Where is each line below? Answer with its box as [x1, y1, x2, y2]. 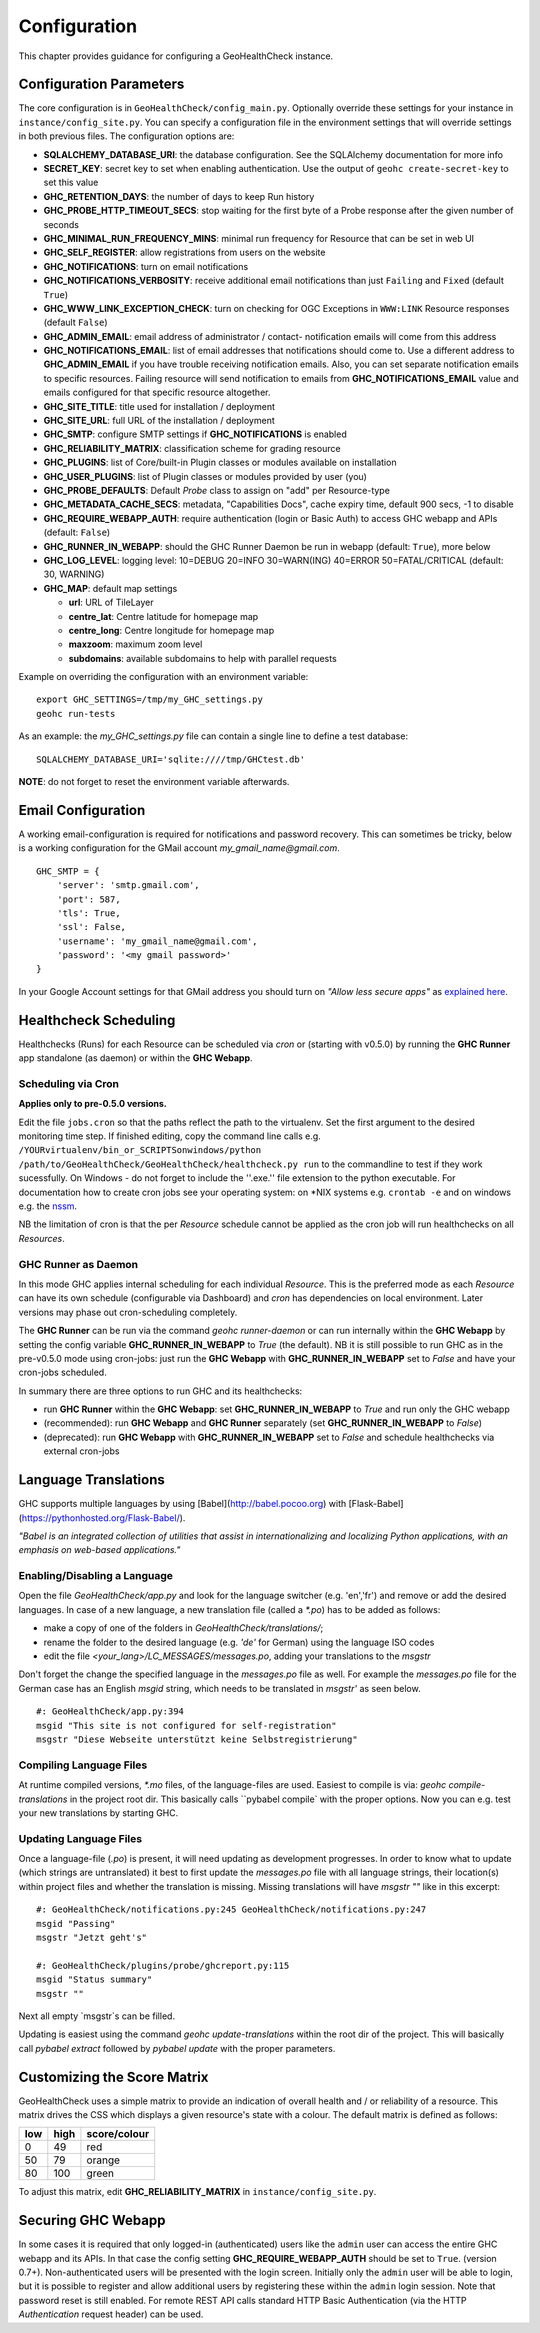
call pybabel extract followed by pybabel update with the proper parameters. [18, 2042, 336, 2054]
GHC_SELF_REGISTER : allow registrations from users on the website [43, 246, 326, 259]
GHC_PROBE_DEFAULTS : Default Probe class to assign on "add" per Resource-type [43, 485, 390, 496]
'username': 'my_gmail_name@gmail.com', [56, 935, 259, 947]
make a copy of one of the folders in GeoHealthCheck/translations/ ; [43, 1622, 324, 1634]
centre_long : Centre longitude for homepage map [68, 624, 275, 636]
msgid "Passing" [36, 1918, 116, 1929]
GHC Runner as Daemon [18, 1257, 139, 1271]
